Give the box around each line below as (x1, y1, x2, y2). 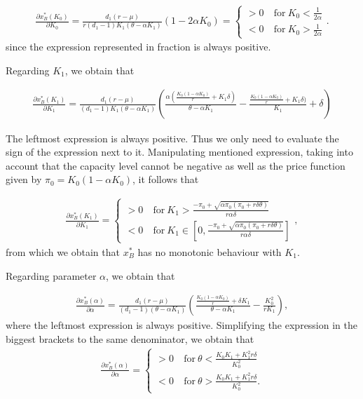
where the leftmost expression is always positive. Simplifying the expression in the (6, 318, 357, 332)
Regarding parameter (6, 268, 97, 283)
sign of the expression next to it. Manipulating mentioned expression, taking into (6, 144, 353, 159)
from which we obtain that (6, 245, 120, 259)
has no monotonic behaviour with (137, 245, 282, 259)
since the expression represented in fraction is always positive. (6, 39, 271, 54)
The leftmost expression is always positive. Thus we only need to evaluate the (6, 130, 339, 145)
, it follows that (132, 172, 199, 187)
